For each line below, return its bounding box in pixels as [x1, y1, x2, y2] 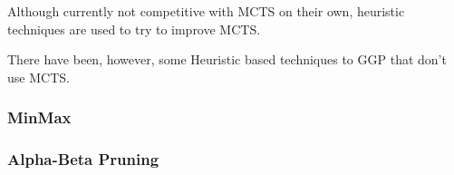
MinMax [7, 106, 72, 129]
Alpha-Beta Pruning [7, 148, 159, 170]
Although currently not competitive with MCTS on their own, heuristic [7, 2, 405, 20]
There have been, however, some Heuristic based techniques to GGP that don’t [7, 50, 447, 69]
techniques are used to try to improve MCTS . [7, 19, 261, 38]
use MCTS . [7, 67, 70, 86]
